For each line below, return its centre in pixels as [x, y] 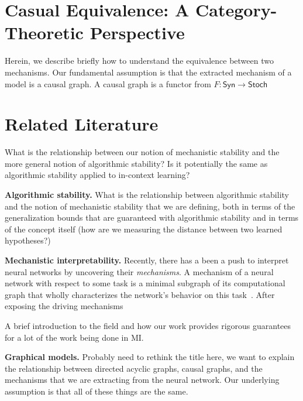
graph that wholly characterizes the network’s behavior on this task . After [140, 294]
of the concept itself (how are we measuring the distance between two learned [144, 229]
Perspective [137, 32]
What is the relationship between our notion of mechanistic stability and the [142, 152]
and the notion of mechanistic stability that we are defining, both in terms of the [150, 206]
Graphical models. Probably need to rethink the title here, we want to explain [150, 357]
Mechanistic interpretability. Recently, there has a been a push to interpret [147, 260]
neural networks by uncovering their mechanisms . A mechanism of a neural [139, 271]
